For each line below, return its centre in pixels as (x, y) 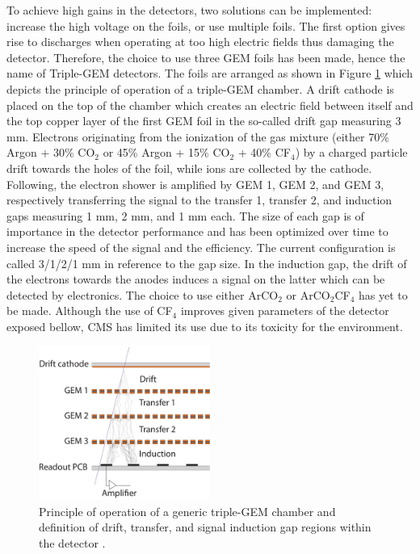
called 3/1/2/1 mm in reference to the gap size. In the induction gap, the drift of (207, 263)
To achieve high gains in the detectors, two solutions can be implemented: (189, 10)
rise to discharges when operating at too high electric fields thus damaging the (200, 42)
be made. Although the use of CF (90, 311)
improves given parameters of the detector (285, 311)
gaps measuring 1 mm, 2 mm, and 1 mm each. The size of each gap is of (185, 215)
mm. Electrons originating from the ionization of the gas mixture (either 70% (198, 136)
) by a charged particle (351, 152)
